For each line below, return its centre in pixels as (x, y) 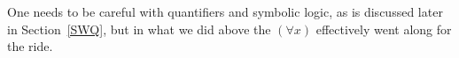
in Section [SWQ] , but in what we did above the (139, 29)
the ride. (30, 46)
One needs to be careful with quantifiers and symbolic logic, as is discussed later (225, 11)
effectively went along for (384, 29)
